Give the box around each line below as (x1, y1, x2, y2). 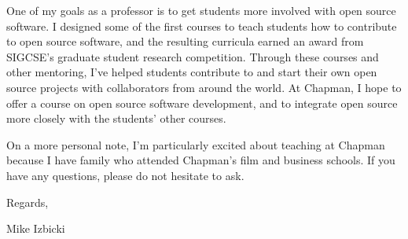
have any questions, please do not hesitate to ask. (6, 167, 244, 183)
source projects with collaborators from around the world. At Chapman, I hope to (6, 79, 402, 95)
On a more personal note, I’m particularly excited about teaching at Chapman (6, 136, 385, 153)
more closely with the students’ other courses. (6, 110, 226, 127)
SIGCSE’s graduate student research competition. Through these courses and (6, 48, 379, 64)
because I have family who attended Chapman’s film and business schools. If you (6, 152, 395, 168)
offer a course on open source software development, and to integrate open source (6, 94, 398, 111)
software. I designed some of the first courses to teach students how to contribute (6, 17, 397, 34)
